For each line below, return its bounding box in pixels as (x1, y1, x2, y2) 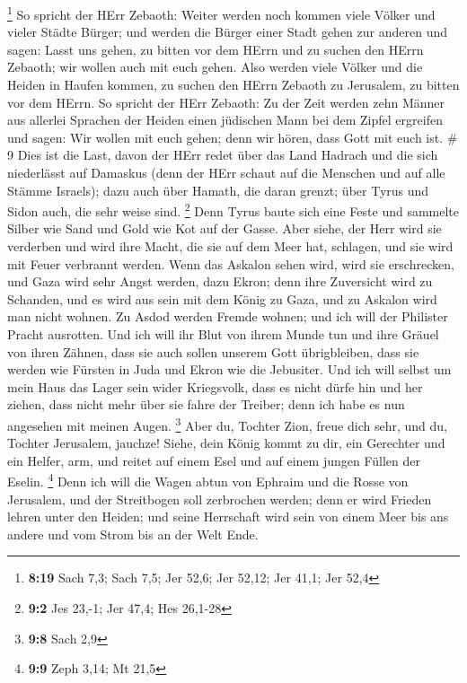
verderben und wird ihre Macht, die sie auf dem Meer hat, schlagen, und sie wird (7, 237, 454, 256)
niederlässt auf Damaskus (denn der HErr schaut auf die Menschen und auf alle (7, 163, 445, 181)
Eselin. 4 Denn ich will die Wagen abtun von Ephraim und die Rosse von (7, 469, 409, 491)
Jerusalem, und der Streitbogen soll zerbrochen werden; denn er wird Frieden (7, 489, 432, 508)
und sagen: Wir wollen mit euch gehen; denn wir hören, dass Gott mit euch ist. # (7, 127, 458, 146)
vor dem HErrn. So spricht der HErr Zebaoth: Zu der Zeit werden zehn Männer (7, 92, 445, 111)
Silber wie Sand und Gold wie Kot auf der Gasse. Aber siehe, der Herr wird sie (7, 219, 442, 238)
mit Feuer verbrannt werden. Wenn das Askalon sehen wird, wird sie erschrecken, (7, 254, 454, 273)
